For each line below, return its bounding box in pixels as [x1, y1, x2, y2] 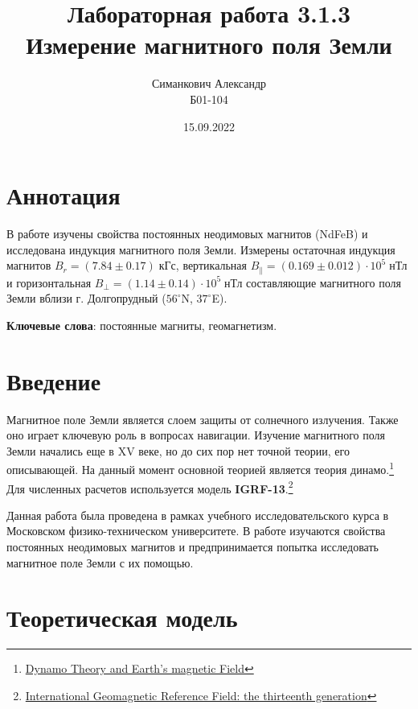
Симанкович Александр [151, 75, 267, 92]
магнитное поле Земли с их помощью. [6, 554, 194, 571]
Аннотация [6, 179, 121, 212]
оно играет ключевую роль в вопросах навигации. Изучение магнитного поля [6, 427, 385, 443]
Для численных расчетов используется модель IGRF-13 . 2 [6, 477, 293, 497]
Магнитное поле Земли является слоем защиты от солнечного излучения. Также [6, 410, 399, 427]
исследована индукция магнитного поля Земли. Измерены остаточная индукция [6, 241, 395, 258]
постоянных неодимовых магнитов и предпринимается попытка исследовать [6, 538, 379, 555]
